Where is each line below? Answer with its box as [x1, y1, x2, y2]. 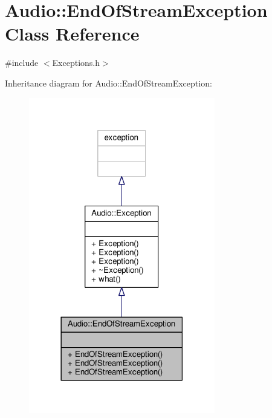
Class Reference [5, 21, 140, 46]
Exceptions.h [52, 56, 100, 69]
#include [5, 56, 39, 69]
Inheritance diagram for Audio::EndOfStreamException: [5, 76, 212, 89]
